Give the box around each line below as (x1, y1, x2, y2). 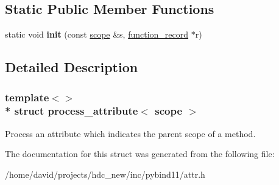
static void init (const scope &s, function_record (5, 28, 189, 41)
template (5, 89, 49, 104)
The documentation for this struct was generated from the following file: (5, 147, 275, 160)
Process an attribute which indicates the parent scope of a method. (5, 127, 256, 140)
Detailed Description (5, 58, 138, 76)
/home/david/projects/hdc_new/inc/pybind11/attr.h (5, 167, 205, 180)
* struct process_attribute (5, 103, 138, 118)
